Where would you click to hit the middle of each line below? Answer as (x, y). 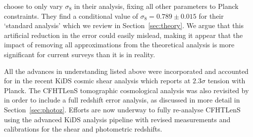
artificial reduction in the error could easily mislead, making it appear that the (124, 35)
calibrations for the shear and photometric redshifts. (83, 129)
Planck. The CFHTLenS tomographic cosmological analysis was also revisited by (126, 90)
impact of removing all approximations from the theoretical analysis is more (119, 45)
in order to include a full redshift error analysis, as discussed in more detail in (122, 100)
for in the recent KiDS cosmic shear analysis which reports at (97, 81)
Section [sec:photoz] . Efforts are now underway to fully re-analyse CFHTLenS (122, 109)
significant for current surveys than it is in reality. (80, 54)
